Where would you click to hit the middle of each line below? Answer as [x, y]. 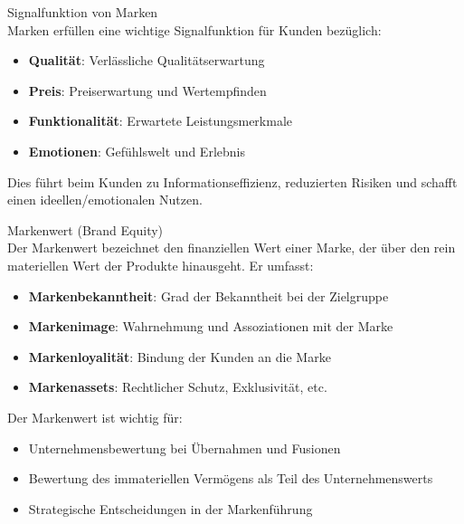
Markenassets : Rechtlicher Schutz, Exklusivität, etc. [178, 387]
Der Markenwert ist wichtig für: [95, 417]
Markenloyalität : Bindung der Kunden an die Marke [180, 356]
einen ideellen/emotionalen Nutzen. [105, 200]
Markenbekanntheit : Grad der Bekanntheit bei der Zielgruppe [208, 295]
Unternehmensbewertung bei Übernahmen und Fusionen [185, 448]
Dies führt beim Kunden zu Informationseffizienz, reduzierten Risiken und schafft [232, 181]
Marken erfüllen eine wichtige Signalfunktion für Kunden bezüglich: [194, 29]
